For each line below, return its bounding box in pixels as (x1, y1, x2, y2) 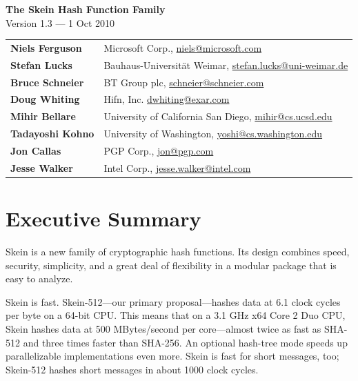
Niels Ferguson (10, 40, 82, 55)
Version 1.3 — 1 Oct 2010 (6, 15, 115, 30)
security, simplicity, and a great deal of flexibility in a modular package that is (6, 257, 337, 272)
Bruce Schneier (10, 75, 84, 89)
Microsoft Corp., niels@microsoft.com (103, 40, 262, 55)
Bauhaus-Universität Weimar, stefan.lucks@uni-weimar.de (103, 57, 348, 72)
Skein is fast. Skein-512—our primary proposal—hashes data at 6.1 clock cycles (6, 294, 341, 309)
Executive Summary (6, 204, 201, 233)
